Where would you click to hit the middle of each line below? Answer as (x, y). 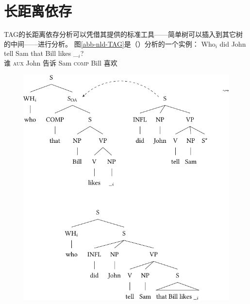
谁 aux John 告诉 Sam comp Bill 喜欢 (61, 62)
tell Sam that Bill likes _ (41, 53)
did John (233, 43)
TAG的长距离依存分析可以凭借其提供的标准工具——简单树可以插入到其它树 (124, 34)
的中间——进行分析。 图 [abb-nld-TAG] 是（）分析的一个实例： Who (110, 43)
